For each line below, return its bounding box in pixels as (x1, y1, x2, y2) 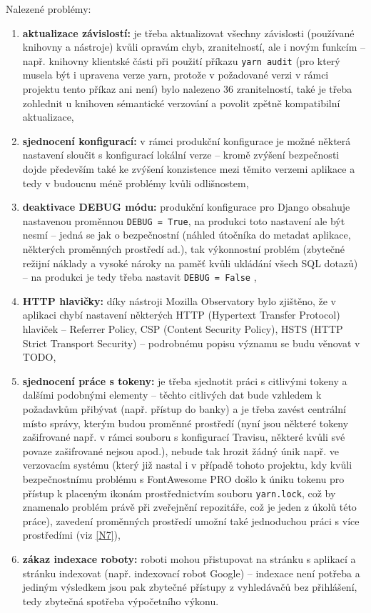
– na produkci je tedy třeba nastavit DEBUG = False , (22, 269, 257, 284)
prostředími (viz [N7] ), (22, 527, 121, 542)
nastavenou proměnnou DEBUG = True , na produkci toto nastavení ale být (22, 213, 345, 228)
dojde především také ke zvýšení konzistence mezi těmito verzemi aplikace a (22, 161, 355, 176)
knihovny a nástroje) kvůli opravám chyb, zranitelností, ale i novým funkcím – (22, 39, 365, 54)
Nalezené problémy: (6, 1, 91, 16)
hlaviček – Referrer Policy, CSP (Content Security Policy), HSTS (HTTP (22, 322, 343, 337)
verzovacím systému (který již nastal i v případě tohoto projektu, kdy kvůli (22, 457, 352, 472)
